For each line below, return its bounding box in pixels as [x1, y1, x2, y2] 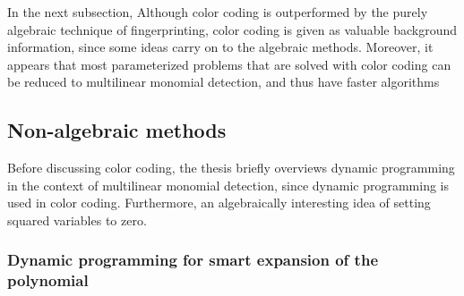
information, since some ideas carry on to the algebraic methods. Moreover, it [7, 38, 434, 56]
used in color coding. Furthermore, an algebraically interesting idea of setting [7, 193, 431, 212]
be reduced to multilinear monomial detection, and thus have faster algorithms [7, 72, 440, 91]
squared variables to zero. [7, 210, 147, 229]
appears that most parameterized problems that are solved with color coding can [7, 55, 451, 73]
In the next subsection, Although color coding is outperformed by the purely [7, 3, 428, 21]
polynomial [7, 269, 89, 292]
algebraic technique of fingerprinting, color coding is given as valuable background [7, 20, 458, 38]
